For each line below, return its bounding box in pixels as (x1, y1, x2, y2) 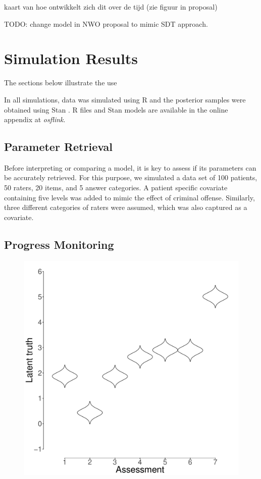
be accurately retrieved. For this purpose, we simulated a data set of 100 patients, (4, 172, 257, 183)
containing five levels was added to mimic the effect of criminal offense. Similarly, (4, 192, 255, 202)
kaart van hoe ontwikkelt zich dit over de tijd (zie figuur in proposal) (4, 2, 218, 12)
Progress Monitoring (4, 236, 114, 252)
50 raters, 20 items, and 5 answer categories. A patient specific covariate (4, 182, 228, 193)
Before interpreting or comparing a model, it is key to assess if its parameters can (4, 162, 256, 173)
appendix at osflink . (4, 114, 66, 125)
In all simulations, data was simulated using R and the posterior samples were (4, 94, 246, 104)
